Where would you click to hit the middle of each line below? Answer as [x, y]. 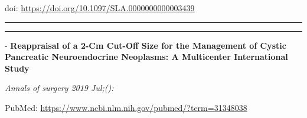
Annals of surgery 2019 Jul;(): [59, 88]
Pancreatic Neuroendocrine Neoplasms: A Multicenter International [146, 57]
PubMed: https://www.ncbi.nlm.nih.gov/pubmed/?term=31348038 [126, 107]
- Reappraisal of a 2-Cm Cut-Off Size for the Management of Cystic [146, 45]
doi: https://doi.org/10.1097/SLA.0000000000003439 [100, 8]
